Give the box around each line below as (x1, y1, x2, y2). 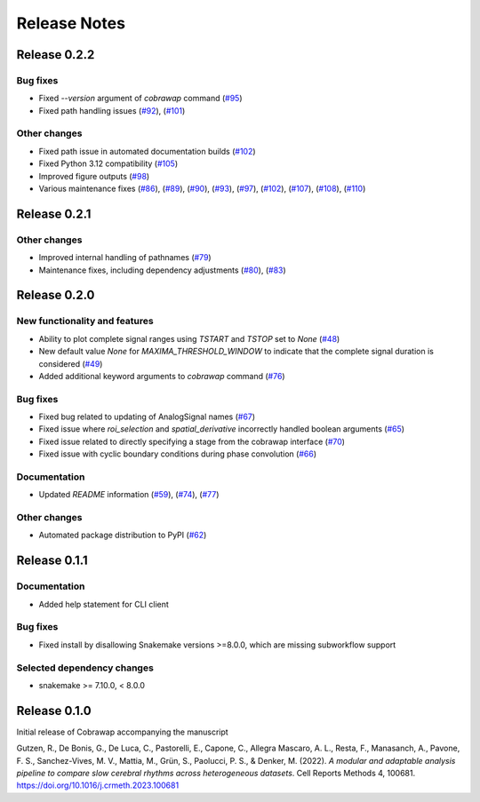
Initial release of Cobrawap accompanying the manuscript (16, 727, 228, 737)
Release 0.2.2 (16, 47, 95, 62)
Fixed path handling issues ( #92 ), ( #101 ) (38, 105, 186, 115)
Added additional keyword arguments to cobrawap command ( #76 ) (38, 370, 285, 381)
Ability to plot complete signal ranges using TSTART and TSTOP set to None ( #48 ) (38, 333, 340, 344)
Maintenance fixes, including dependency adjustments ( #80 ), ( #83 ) (38, 265, 286, 275)
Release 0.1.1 (16, 553, 88, 568)
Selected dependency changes (16, 662, 155, 674)
